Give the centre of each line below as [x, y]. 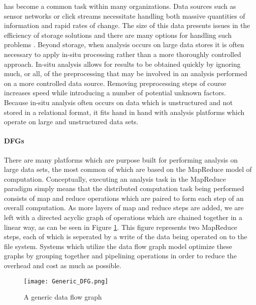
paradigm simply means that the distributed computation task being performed [124, 188]
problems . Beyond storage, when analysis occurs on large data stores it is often [124, 44]
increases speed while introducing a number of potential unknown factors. [115, 93]
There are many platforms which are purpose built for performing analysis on [121, 159]
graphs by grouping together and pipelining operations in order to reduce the [120, 256]
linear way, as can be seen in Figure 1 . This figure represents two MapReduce [121, 227]
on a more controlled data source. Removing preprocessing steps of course [115, 83]
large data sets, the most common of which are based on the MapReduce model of [128, 169]
